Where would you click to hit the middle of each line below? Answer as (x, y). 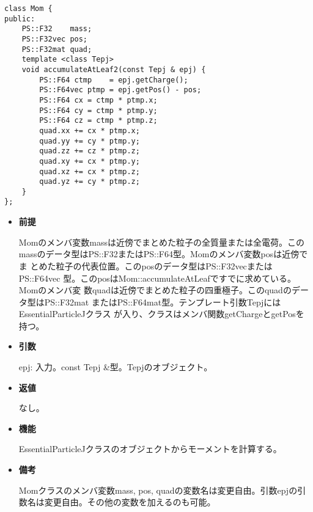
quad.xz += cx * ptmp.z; (90, 171)
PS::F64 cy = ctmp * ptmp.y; (98, 110)
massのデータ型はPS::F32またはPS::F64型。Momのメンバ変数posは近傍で (163, 254)
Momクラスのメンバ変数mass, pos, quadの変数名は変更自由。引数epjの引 (162, 490)
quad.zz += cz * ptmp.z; (90, 151)
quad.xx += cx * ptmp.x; (90, 130)
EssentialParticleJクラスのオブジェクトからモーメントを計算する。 (150, 449)
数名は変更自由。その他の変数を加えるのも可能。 (117, 502)
